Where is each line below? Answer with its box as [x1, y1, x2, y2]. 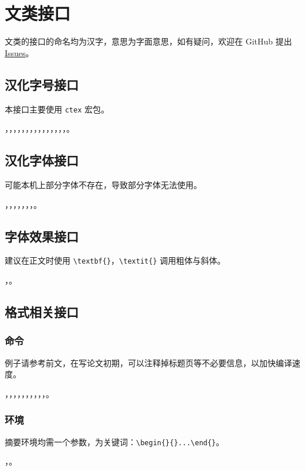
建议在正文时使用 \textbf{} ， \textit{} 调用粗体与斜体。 [5, 254, 226, 267]
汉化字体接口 [5, 151, 79, 169]
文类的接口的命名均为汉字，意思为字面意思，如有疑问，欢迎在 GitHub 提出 [5, 35, 292, 47]
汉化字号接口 [5, 75, 79, 93]
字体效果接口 [5, 227, 79, 245]
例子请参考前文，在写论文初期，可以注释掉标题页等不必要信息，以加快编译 [5, 356, 292, 368]
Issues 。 [5, 46, 34, 59]
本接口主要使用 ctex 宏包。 [5, 103, 109, 115]
